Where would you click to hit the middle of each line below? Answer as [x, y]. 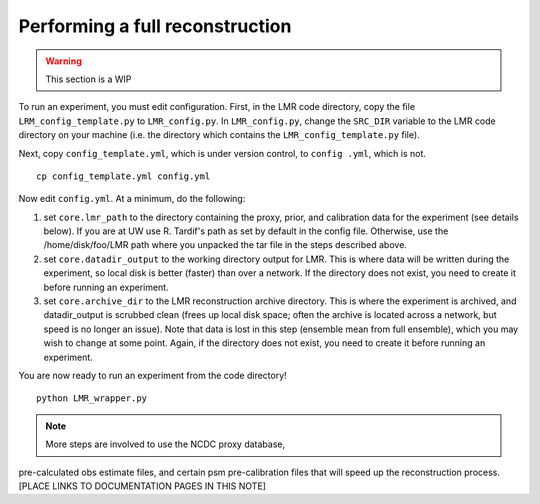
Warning [63, 61]
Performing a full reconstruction [155, 26]
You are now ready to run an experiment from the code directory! [152, 375]
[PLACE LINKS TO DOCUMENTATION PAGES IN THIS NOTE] [142, 486]
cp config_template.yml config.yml [123, 176]
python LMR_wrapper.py [92, 398]
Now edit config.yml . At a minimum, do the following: [132, 199]
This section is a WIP [88, 79]
